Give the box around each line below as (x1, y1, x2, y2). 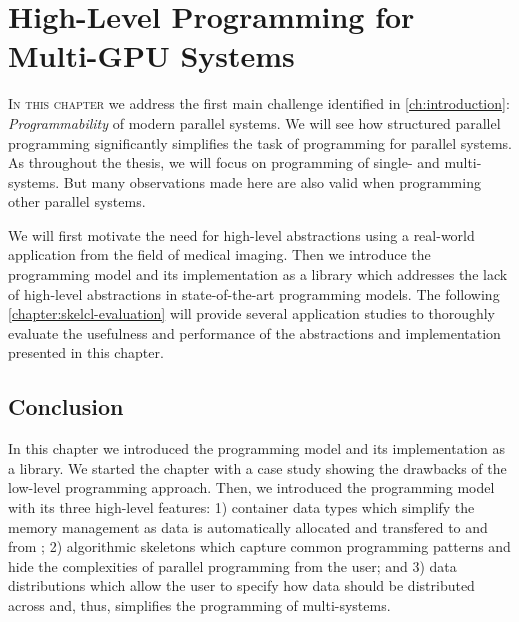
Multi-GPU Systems (8, 35, 295, 76)
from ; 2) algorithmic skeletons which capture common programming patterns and (8, 536, 511, 557)
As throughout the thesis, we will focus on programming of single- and (8, 152, 440, 173)
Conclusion (8, 391, 124, 422)
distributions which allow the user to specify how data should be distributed (8, 575, 475, 596)
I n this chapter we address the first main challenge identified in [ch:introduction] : (8, 93, 510, 114)
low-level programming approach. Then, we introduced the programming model (8, 477, 495, 498)
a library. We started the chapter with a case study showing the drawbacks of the (8, 457, 507, 478)
